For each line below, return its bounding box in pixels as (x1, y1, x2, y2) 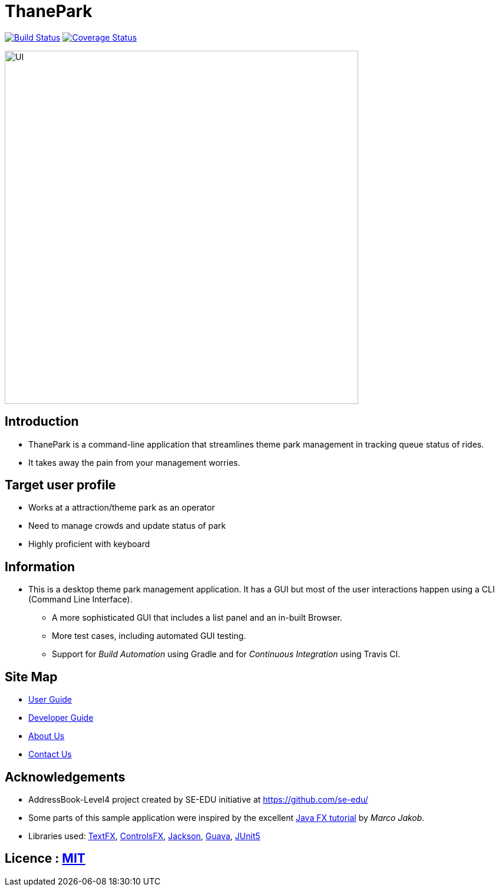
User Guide (28, 694, 72, 705)
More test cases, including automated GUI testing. (52, 631, 246, 641)
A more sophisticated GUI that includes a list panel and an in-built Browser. (52, 612, 342, 623)
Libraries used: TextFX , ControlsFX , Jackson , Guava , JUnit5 (28, 830, 260, 841)
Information (5, 559, 75, 574)
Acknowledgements (5, 769, 125, 784)
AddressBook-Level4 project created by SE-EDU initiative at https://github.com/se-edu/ (28, 794, 368, 804)
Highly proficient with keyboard (28, 539, 150, 549)
